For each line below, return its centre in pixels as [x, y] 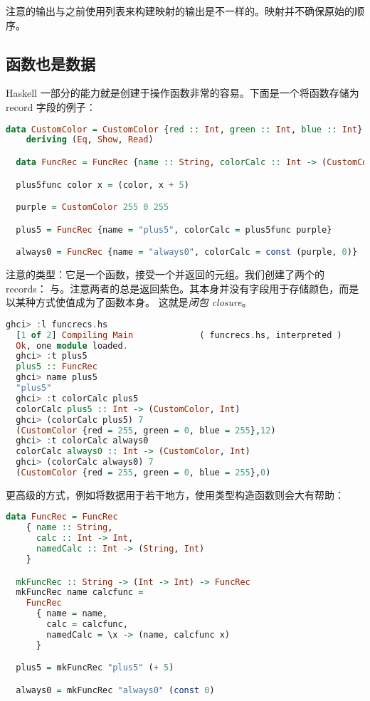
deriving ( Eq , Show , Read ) [90, 140]
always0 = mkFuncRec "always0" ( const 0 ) [115, 690]
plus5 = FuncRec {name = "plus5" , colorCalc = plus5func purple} [174, 230]
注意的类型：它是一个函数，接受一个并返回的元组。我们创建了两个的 [165, 274]
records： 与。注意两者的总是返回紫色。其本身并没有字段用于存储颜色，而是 [183, 288]
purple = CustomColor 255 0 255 [92, 207]
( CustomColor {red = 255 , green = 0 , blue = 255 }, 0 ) [143, 473]
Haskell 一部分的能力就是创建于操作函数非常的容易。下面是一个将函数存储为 [183, 93]
